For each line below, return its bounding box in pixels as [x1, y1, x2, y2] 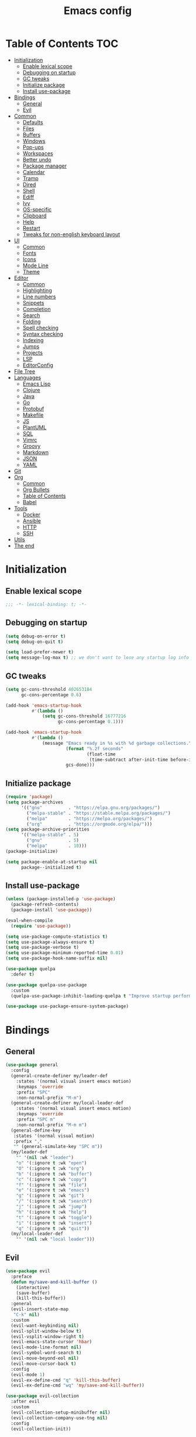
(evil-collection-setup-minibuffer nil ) [11, 1409, 111, 1415]
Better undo [22, 156, 51, 163]
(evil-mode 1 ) [11, 1371, 45, 1378]
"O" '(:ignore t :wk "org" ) [16, 1165, 84, 1172]
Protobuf [22, 405, 44, 412]
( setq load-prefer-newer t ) [5, 649, 74, 655]
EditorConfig [22, 362, 54, 369]
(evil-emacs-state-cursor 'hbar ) [11, 1339, 92, 1345]
